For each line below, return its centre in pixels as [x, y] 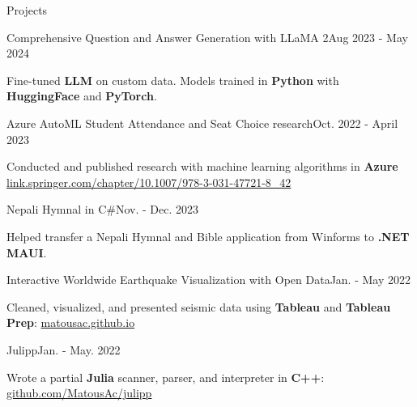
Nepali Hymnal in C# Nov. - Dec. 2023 [103, 209]
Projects [27, 10]
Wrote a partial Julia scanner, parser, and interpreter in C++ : [166, 377]
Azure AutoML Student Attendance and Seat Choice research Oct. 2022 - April [202, 123]
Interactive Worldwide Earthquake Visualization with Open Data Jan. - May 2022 [208, 280]
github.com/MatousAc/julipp [79, 393]
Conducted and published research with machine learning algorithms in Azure [202, 166]
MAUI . [27, 252]
